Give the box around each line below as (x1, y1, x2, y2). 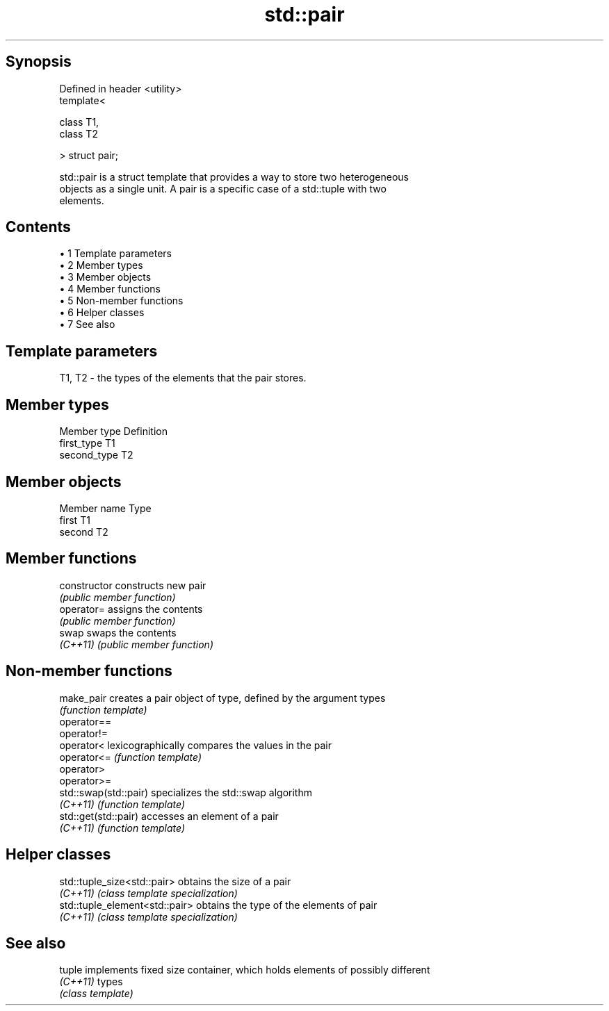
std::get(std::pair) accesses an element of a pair (59, 809, 279, 822)
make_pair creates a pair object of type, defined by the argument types (59, 691, 386, 704)
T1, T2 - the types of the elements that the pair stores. (59, 372, 307, 384)
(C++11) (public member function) (59, 638, 213, 650)
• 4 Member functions (59, 283, 161, 295)
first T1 (59, 513, 90, 526)
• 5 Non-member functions (59, 295, 184, 307)
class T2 (59, 127, 98, 140)
